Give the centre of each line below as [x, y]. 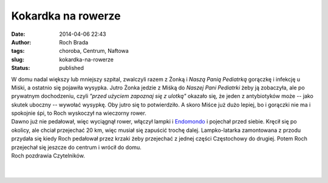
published [72, 68]
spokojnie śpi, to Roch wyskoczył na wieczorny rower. [79, 113]
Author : [21, 42]
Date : [18, 34]
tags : [18, 51]
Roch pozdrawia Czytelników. [48, 156]
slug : [18, 59]
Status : [21, 68]
